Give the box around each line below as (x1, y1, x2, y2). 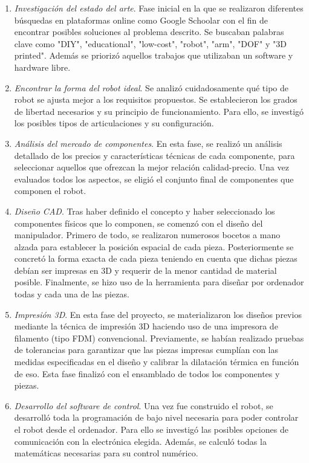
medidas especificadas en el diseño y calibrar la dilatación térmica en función (14, 355, 299, 368)
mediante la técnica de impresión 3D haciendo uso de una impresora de (14, 320, 278, 332)
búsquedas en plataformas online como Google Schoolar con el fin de (14, 13, 268, 26)
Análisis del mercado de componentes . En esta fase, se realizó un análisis (14, 137, 282, 149)
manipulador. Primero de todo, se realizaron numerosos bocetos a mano (14, 228, 281, 241)
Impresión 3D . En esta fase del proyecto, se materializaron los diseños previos (14, 308, 302, 320)
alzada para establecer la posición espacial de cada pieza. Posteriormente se (14, 240, 294, 253)
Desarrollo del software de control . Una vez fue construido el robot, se (14, 399, 273, 412)
